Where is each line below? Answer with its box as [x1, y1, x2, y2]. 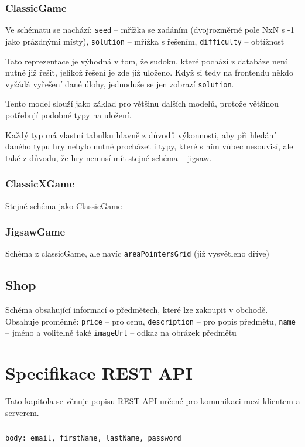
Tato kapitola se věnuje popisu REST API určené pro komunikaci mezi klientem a [5, 395, 300, 407]
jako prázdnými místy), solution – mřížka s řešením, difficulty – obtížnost [5, 35, 285, 47]
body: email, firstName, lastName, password [5, 434, 181, 443]
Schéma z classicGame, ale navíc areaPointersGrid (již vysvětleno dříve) [5, 247, 269, 260]
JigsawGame [5, 224, 66, 239]
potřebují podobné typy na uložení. [5, 108, 132, 121]
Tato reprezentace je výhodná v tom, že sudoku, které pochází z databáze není [5, 54, 287, 67]
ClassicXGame [5, 176, 75, 191]
